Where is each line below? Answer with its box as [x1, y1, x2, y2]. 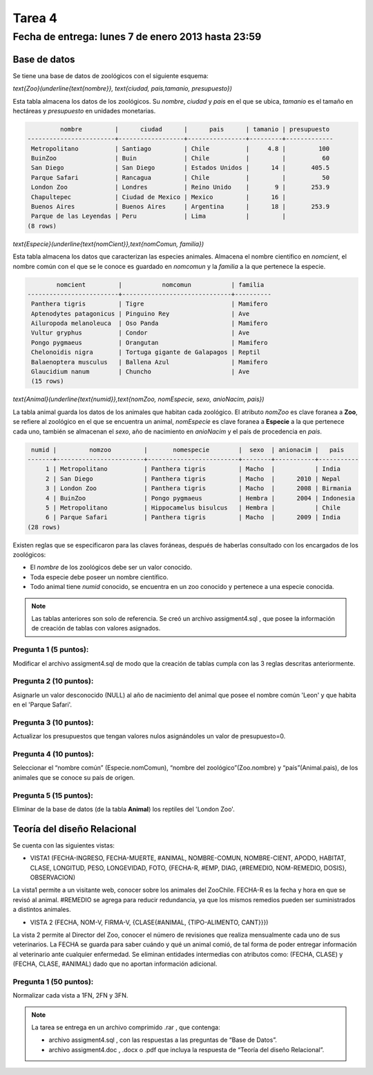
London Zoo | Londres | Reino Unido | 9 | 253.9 [31, 183, 330, 191]
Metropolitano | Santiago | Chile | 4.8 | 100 [31, 144, 330, 152]
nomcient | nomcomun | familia [56, 281, 265, 288]
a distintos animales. [12, 906, 72, 914]
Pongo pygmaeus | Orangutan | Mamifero [31, 339, 268, 346]
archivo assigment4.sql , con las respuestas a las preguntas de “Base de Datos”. [48, 1036, 278, 1044]
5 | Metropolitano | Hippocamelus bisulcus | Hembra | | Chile [45, 503, 341, 512]
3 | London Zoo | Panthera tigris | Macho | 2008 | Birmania [45, 485, 352, 492]
